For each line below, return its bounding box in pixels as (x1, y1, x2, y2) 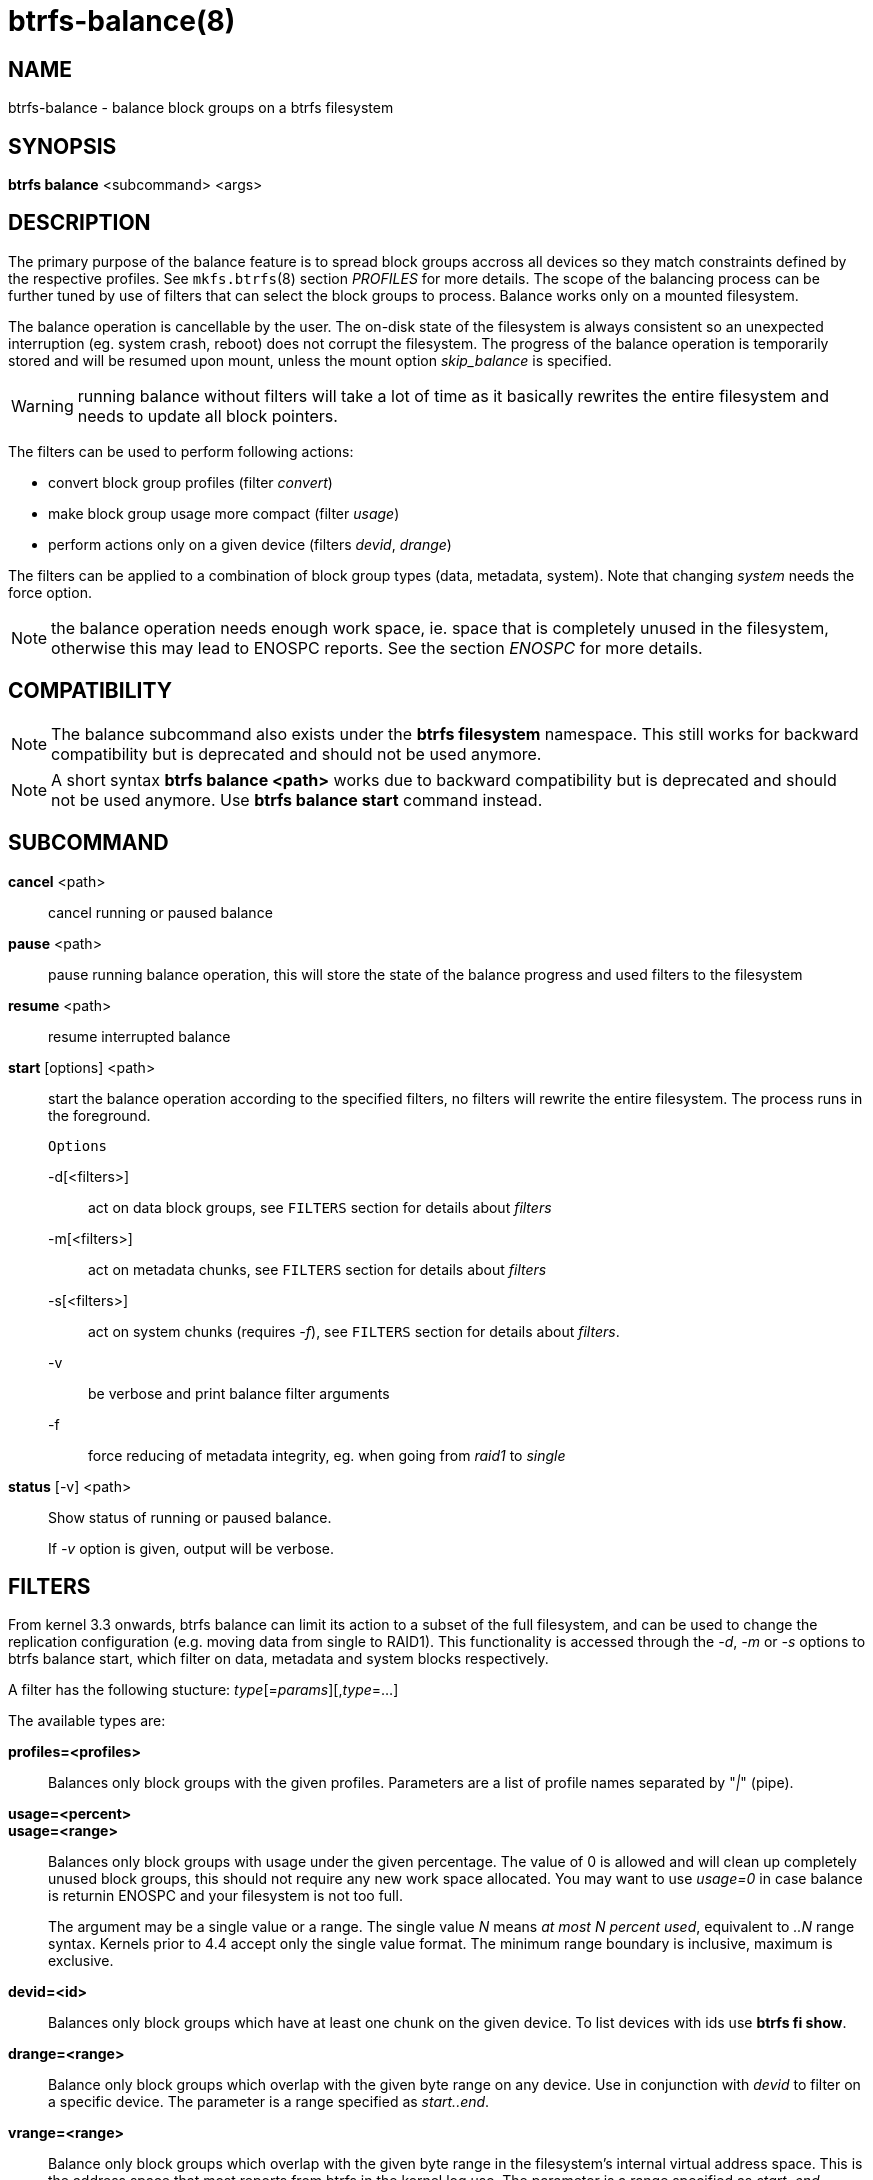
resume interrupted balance (48, 1027, 231, 1045)
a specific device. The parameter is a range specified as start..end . (48, 2093, 490, 2111)
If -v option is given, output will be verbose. (48, 1539, 335, 1557)
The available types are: (8, 1712, 166, 1730)
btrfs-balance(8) (8, 4, 236, 38)
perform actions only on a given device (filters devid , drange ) (48, 535, 452, 553)
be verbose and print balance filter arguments (88, 1384, 390, 1402)
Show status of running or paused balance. (48, 1508, 332, 1526)
